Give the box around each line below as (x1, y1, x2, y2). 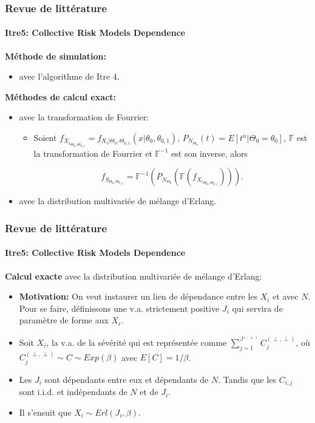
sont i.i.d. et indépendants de (19, 385, 127, 398)
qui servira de (232, 301, 283, 314)
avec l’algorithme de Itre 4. (19, 70, 120, 83)
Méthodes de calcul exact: (5, 90, 117, 103)
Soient (33, 131, 57, 144)
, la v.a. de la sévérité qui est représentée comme (46, 335, 227, 348)
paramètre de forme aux (19, 314, 109, 326)
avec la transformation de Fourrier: (19, 111, 149, 123)
